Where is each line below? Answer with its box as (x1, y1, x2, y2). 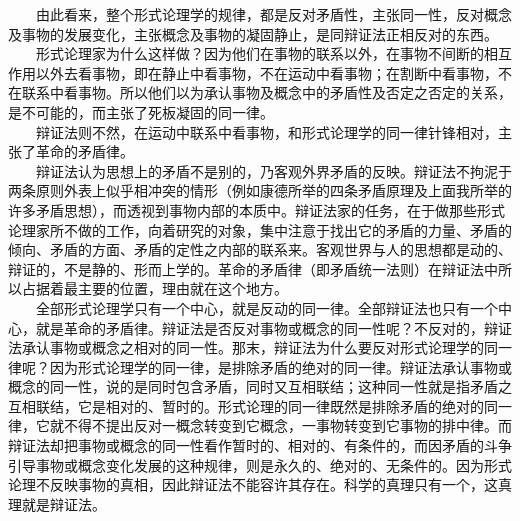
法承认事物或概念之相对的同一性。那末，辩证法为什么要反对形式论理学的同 (8, 337, 498, 358)
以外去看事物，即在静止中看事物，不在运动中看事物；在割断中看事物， (35, 62, 498, 83)
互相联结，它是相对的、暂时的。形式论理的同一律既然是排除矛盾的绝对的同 (8, 395, 498, 416)
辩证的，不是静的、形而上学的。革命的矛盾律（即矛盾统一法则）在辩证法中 (8, 258, 498, 279)
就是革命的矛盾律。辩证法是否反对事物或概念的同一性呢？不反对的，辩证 (35, 317, 512, 338)
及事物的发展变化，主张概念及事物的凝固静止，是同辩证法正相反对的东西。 (8, 23, 498, 44)
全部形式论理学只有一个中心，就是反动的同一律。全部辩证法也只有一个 (35, 297, 498, 318)
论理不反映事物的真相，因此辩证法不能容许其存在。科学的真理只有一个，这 (8, 474, 498, 495)
